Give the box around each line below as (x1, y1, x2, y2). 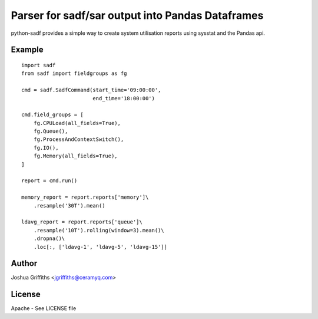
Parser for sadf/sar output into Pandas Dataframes (11, 9, 264, 22)
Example (11, 45, 44, 55)
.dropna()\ (33, 235, 65, 242)
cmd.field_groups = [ (21, 111, 84, 118)
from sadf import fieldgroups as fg (21, 70, 127, 77)
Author (11, 258, 38, 268)
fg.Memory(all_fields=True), (33, 153, 118, 159)
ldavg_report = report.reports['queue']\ (21, 219, 143, 225)
